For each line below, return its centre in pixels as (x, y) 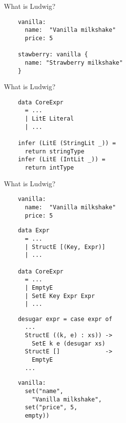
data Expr (34, 231)
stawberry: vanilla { (53, 55)
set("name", (44, 391)
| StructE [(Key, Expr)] (65, 247)
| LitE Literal (49, 119)
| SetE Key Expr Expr (60, 296)
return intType (49, 168)
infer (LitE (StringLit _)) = (67, 143)
